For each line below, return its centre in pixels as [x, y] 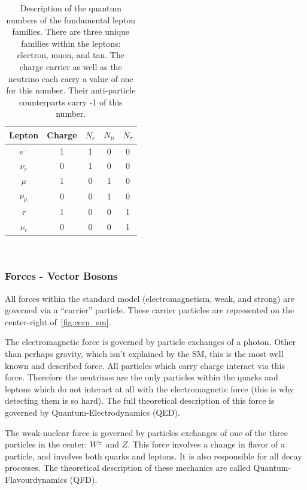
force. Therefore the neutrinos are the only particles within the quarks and [142, 377]
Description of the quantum [71, 8]
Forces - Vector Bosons [61, 276]
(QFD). [83, 479]
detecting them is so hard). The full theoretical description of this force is [140, 400]
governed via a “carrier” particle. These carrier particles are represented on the [150, 310]
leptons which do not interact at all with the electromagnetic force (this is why [149, 388]
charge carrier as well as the [71, 66]
